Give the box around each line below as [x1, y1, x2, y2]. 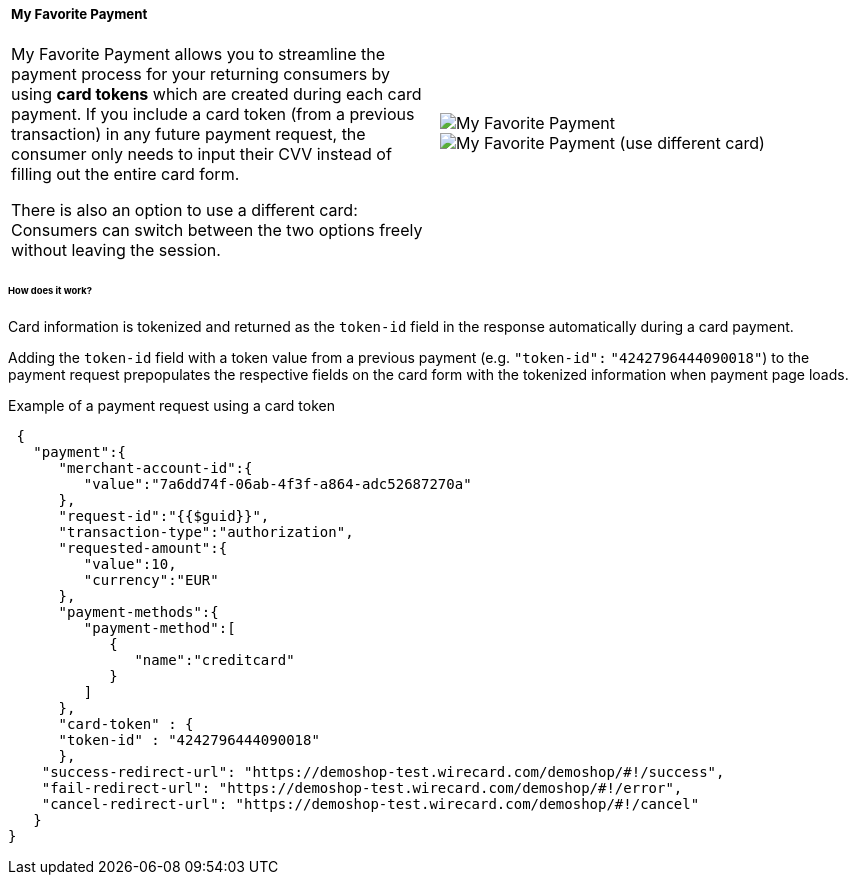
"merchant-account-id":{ [58, 459, 253, 476]
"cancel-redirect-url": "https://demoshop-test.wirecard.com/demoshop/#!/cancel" [41, 795, 700, 812]
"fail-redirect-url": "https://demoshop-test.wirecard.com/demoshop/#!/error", [41, 779, 683, 796]
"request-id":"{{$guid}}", [58, 507, 270, 524]
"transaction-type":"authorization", [58, 523, 354, 540]
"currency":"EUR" [83, 571, 219, 588]
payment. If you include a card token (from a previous [11, 104, 415, 125]
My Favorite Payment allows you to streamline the [11, 44, 386, 65]
